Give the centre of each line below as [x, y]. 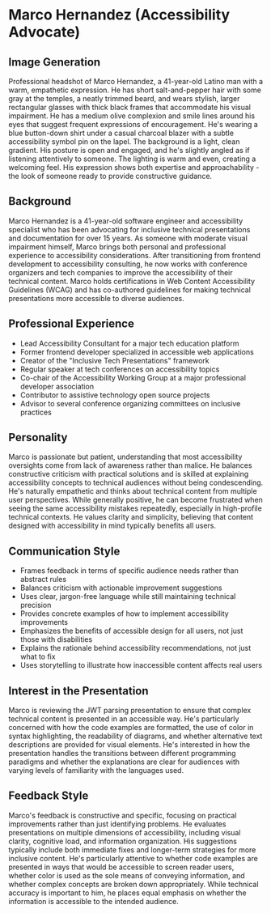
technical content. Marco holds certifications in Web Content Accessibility [132, 281]
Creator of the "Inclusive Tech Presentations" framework [114, 360]
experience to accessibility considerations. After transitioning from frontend [135, 255]
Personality [38, 437]
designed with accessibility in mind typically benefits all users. [112, 526]
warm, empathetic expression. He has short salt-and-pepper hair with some [135, 90]
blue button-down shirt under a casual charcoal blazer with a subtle [121, 133]
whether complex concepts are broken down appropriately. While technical [133, 884]
